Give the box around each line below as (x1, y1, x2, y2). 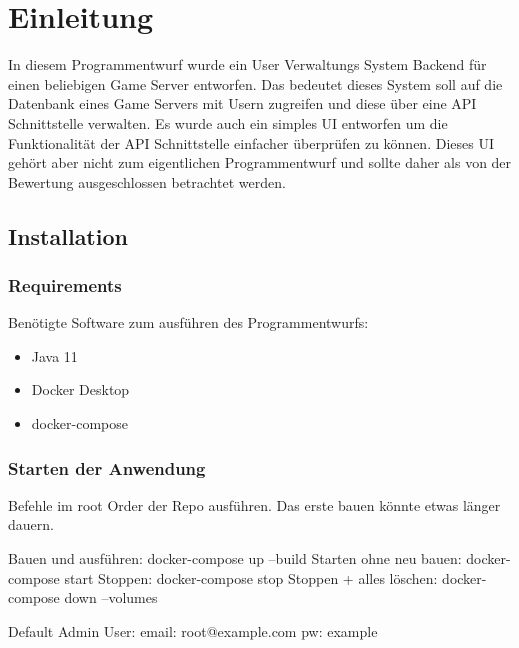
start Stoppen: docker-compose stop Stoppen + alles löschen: (64, 567, 438, 588)
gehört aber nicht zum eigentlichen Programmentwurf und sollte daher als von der (8, 152, 512, 173)
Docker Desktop (31, 379, 130, 400)
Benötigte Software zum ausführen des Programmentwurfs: (8, 312, 369, 333)
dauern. (8, 514, 54, 535)
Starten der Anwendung (8, 455, 206, 480)
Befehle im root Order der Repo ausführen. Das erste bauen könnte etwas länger (8, 494, 501, 515)
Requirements (8, 272, 122, 297)
